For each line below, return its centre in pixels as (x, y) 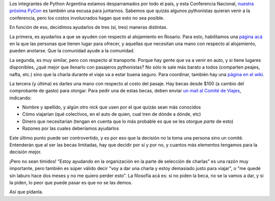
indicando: (20, 98)
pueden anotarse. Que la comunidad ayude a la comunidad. (72, 51)
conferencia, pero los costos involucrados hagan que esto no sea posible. (87, 18)
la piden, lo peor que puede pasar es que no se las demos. (71, 182)
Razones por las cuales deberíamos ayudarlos (71, 128)
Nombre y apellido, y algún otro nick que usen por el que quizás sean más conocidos (112, 107)
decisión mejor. (25, 152)
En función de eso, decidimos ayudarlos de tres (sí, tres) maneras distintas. (89, 27)
